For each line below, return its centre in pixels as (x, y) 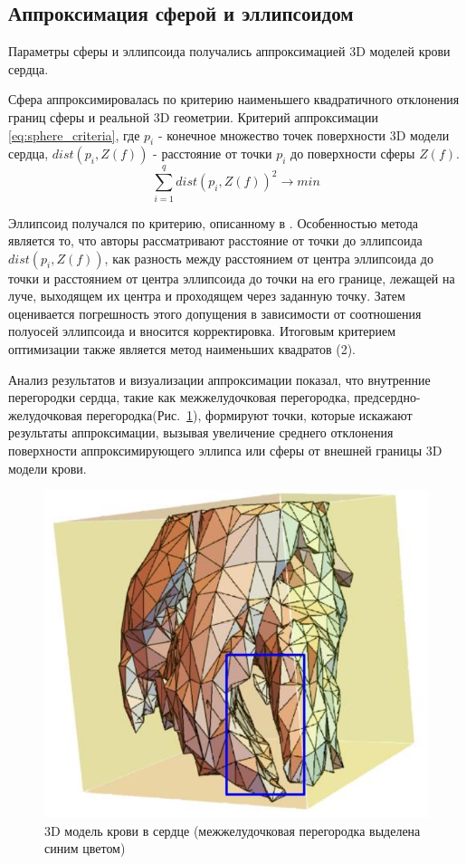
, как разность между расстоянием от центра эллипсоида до (269, 258)
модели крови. (48, 468)
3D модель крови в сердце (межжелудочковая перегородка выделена (233, 830)
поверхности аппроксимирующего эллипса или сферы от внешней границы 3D (225, 451)
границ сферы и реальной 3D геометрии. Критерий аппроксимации (193, 116)
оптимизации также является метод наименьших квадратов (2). (182, 349)
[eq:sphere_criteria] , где (74, 134)
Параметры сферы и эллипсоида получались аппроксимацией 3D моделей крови (229, 51)
